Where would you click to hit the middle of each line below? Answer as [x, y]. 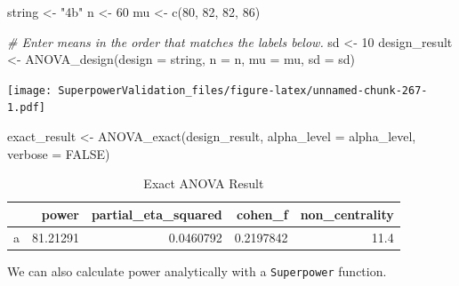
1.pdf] [26, 108]
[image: [30, 90]
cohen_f [262, 214]
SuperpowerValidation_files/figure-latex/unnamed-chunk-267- [243, 90]
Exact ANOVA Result [204, 183]
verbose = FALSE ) [59, 153]
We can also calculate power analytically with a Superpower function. [197, 270]
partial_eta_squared [157, 214]
